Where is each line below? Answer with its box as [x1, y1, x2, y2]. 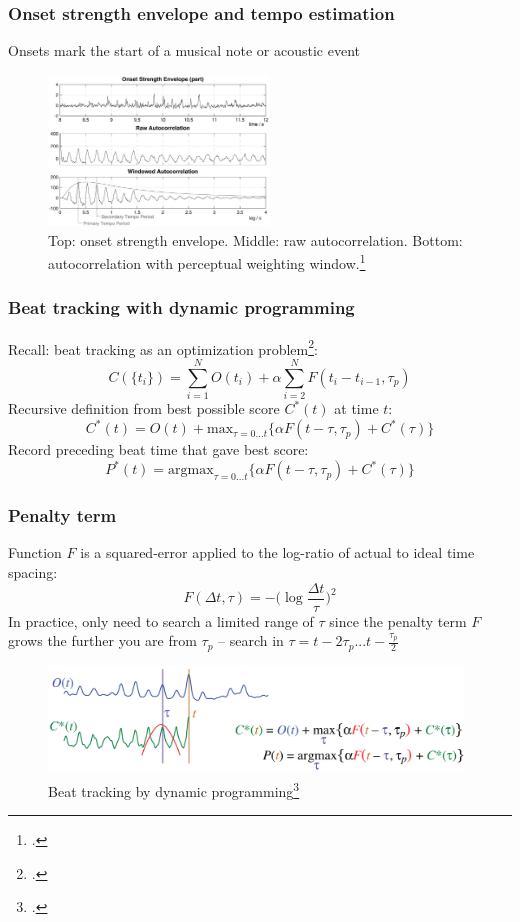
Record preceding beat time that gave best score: [8, 439, 309, 460]
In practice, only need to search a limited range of [8, 610, 314, 631]
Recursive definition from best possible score [8, 398, 280, 419]
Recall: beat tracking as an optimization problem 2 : [8, 335, 318, 359]
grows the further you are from [8, 630, 197, 651]
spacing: [8, 562, 58, 583]
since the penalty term [329, 610, 467, 631]
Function [8, 542, 62, 563]
